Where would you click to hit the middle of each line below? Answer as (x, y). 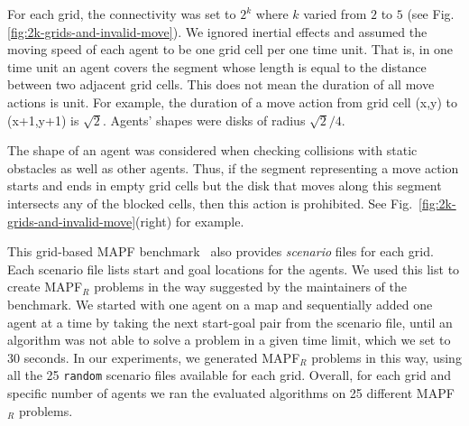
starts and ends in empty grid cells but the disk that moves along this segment (225, 185)
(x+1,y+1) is (43, 120)
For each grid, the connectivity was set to (122, 14)
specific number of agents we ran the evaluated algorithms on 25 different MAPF (231, 392)
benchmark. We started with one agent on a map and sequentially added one (220, 304)
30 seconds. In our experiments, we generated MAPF (154, 357)
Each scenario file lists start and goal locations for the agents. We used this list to (234, 269)
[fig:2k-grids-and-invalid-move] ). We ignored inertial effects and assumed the (217, 31)
